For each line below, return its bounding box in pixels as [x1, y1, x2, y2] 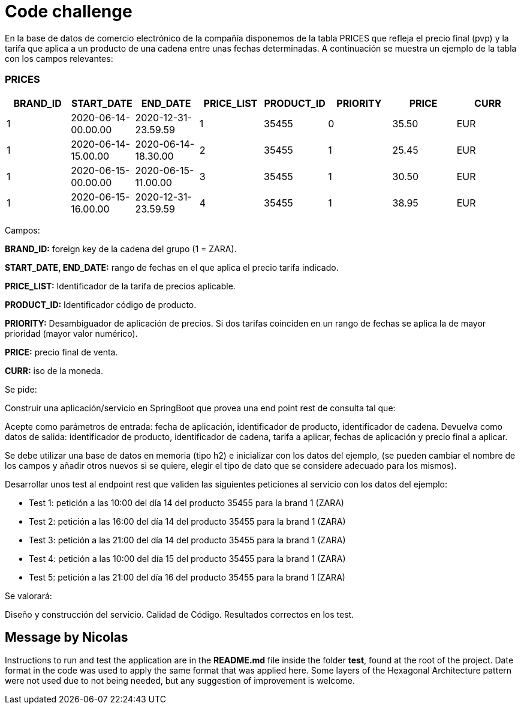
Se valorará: [5, 590, 52, 601]
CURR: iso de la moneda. [5, 365, 104, 376]
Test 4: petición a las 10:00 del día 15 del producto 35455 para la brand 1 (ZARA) [29, 553, 346, 564]
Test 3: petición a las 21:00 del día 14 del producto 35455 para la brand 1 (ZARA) [29, 534, 346, 545]
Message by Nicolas [5, 629, 128, 645]
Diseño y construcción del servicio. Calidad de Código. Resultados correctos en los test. [5, 609, 354, 620]
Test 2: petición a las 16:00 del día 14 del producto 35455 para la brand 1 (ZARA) [29, 516, 346, 526]
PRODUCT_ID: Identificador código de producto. [5, 299, 197, 310]
